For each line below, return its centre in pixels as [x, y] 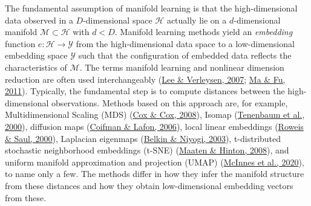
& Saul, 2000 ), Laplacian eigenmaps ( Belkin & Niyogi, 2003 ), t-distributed [143, 138]
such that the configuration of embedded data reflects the [185, 55]
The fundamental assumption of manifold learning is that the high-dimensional [151, 8]
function [20, 43]
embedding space [36, 55]
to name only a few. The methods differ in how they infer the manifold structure [155, 174]
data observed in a [39, 20]
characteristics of [36, 67]
